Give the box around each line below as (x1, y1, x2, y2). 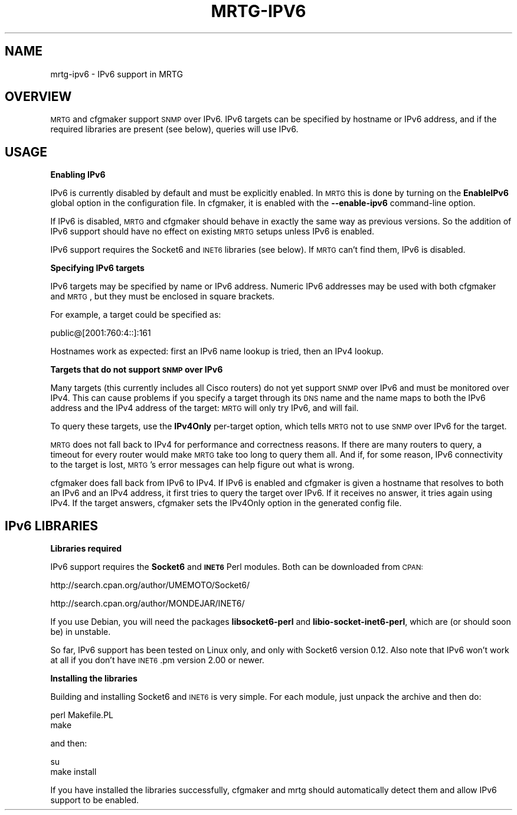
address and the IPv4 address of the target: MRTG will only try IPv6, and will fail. (50, 403, 359, 413)
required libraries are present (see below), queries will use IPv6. (50, 124, 299, 135)
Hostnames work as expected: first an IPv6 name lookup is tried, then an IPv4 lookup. (50, 346, 384, 357)
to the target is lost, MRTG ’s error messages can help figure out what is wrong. (50, 459, 355, 470)
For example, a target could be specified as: (50, 309, 221, 320)
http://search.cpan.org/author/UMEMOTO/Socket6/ (50, 580, 250, 591)
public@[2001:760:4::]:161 (50, 328, 151, 338)
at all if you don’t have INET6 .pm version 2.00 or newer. (50, 655, 264, 666)
